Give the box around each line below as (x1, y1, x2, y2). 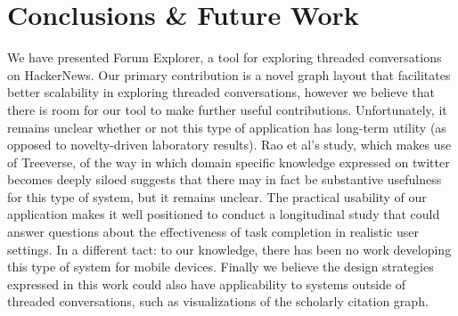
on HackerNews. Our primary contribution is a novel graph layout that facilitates (7, 65, 451, 84)
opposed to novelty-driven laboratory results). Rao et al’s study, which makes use (7, 135, 452, 154)
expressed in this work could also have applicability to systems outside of (7, 274, 406, 293)
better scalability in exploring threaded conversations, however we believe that (7, 83, 435, 101)
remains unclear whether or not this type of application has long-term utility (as (7, 117, 446, 136)
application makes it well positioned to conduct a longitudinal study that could (7, 205, 440, 223)
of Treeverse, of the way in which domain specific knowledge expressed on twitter (7, 152, 450, 171)
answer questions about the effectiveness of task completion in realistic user (7, 223, 419, 241)
